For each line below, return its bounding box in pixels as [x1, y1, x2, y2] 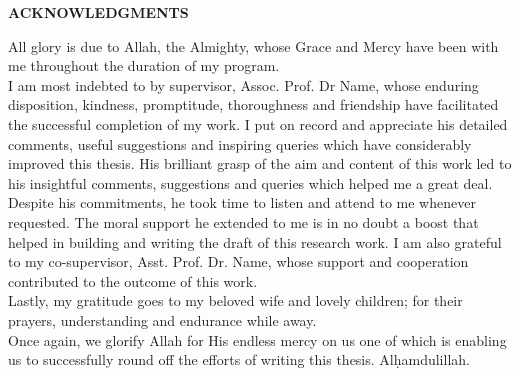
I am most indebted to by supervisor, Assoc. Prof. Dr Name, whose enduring [8, 74, 479, 95]
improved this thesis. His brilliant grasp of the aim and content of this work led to [8, 153, 512, 174]
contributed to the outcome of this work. [8, 270, 258, 291]
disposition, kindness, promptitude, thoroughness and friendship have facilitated [8, 94, 499, 115]
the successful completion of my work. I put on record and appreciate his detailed [8, 113, 508, 134]
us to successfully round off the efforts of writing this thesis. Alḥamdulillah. [8, 349, 470, 370]
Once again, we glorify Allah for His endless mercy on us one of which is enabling [8, 329, 507, 350]
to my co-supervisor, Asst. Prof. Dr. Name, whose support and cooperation [8, 251, 469, 272]
